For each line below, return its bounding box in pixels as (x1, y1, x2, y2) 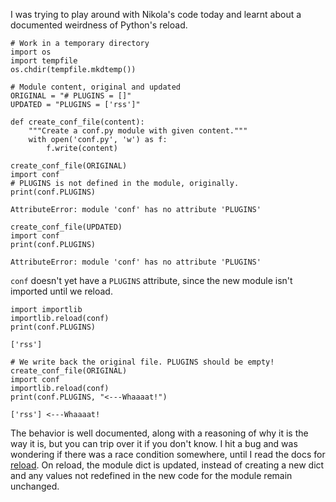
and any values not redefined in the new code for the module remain (10, 470, 293, 481)
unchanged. (10, 480, 60, 492)
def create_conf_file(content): (10, 117, 145, 127)
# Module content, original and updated (10, 82, 182, 92)
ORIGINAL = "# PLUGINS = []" (10, 91, 132, 101)
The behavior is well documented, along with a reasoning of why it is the (10, 427, 309, 439)
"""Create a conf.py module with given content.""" (28, 126, 248, 136)
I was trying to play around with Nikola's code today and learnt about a (10, 9, 302, 20)
